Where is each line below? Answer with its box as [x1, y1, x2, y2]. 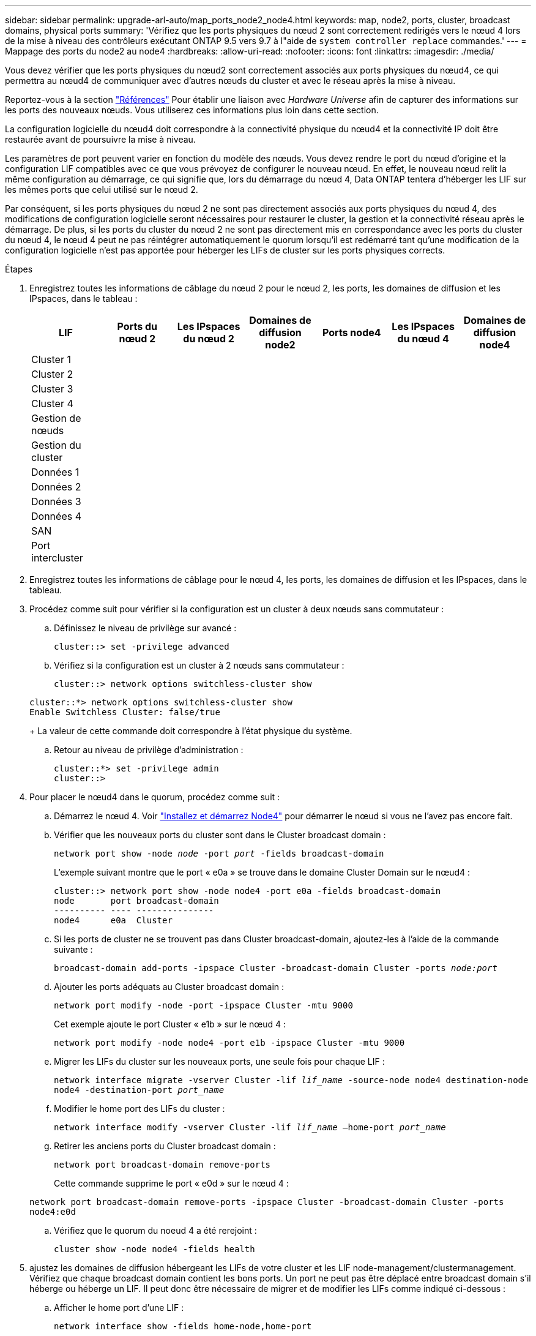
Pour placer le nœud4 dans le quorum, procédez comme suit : [29, 792, 280, 802]
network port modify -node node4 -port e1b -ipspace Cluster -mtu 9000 [54, 1038, 405, 1048]
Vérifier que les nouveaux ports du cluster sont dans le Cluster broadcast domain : [54, 830, 386, 840]
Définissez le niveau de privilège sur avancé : [54, 623, 237, 633]
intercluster [31, 552, 83, 564]
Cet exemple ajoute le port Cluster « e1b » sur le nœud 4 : [54, 1019, 286, 1029]
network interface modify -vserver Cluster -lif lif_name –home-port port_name [54, 1122, 446, 1132]
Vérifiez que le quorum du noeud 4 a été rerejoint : [54, 1225, 257, 1236]
